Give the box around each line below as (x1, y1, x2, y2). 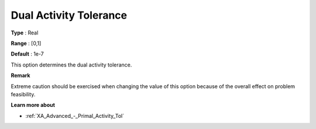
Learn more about (11, 102, 56, 109)
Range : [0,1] (11, 40, 42, 47)
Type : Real (11, 29, 39, 36)
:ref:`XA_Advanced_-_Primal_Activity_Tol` (25, 112, 125, 119)
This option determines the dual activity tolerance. (11, 61, 132, 68)
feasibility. (11, 90, 36, 97)
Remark (11, 72, 30, 79)
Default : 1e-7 (11, 50, 44, 58)
